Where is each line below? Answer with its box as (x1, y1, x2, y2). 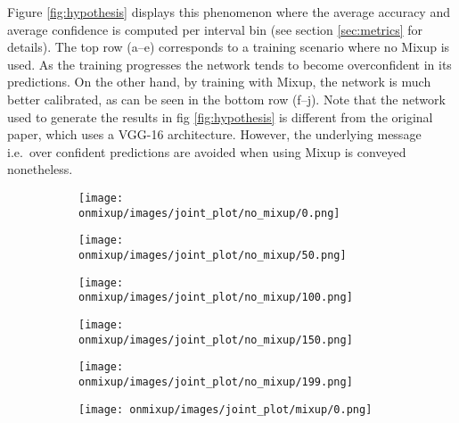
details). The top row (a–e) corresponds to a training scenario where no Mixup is (7, 37, 450, 56)
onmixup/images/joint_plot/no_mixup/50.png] (78, 248, 347, 261)
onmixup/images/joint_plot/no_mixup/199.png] (78, 375, 353, 388)
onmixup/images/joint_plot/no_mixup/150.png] (78, 333, 353, 346)
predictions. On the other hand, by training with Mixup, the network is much (7, 72, 431, 91)
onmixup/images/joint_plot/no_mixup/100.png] (78, 291, 353, 304)
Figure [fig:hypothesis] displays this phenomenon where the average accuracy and (7, 3, 450, 21)
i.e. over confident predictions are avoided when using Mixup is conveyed (7, 142, 406, 161)
